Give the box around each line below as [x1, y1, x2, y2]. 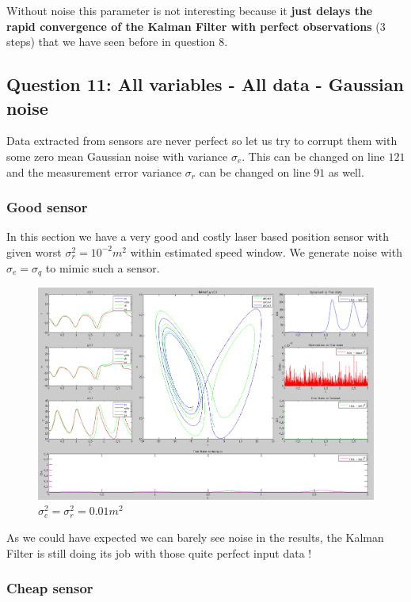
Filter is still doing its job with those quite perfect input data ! [6, 544, 312, 561]
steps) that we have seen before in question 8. [6, 33, 228, 50]
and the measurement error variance [6, 163, 182, 180]
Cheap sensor [6, 578, 93, 598]
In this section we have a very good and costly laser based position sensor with [6, 228, 389, 245]
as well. [329, 163, 364, 180]
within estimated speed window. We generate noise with [130, 243, 402, 260]
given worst [6, 243, 62, 260]
